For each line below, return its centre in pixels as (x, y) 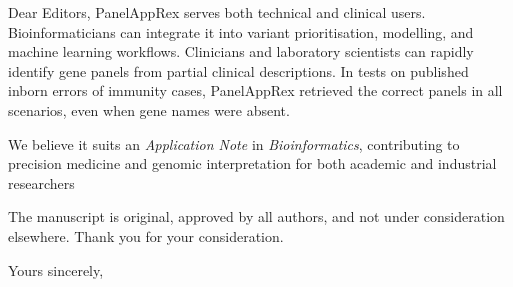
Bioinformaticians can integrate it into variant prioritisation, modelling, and (241, 31)
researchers (41, 182)
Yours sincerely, (56, 269)
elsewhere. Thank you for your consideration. (146, 235)
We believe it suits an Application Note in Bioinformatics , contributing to (234, 143)
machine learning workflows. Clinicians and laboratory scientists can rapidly (241, 51)
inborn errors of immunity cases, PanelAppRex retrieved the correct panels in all (255, 90)
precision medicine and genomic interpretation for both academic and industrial (252, 163)
